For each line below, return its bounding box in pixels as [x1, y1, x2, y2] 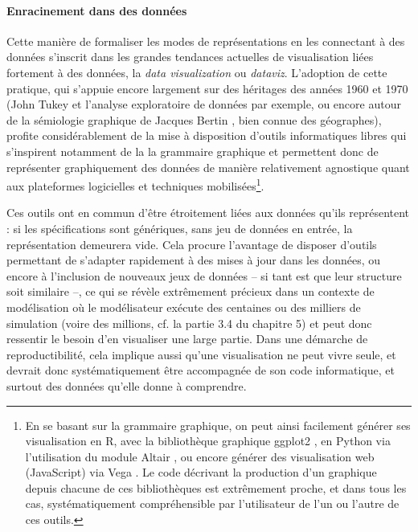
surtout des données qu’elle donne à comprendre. [6, 377, 247, 394]
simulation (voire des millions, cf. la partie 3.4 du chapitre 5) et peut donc [6, 314, 372, 331]
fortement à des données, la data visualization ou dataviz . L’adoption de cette [6, 63, 387, 80]
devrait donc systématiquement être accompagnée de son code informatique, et [6, 362, 395, 379]
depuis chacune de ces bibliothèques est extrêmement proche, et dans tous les [25, 479, 407, 496]
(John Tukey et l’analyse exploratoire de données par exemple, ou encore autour [6, 96, 401, 113]
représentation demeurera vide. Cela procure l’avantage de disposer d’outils [6, 235, 377, 252]
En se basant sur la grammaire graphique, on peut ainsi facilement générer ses [25, 416, 411, 433]
